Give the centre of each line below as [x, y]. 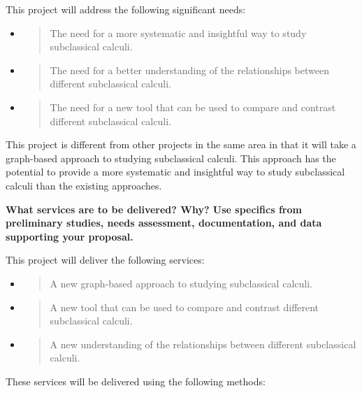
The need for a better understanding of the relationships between [189, 70]
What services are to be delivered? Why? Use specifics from [154, 209]
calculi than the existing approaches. [84, 185]
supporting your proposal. [70, 236]
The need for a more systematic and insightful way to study [178, 33]
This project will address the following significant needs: [126, 9]
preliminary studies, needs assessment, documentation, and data [164, 223]
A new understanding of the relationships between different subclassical [203, 344]
